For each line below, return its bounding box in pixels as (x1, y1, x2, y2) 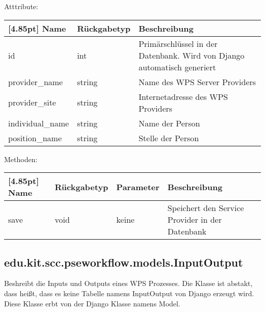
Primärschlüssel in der (138, 37, 218, 49)
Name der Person (138, 117, 200, 129)
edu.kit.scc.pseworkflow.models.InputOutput (4, 254, 243, 270)
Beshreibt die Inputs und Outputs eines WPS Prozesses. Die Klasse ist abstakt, (4, 278, 253, 289)
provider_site (8, 96, 56, 109)
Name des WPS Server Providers (138, 75, 256, 88)
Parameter (116, 180, 160, 193)
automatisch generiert (138, 61, 216, 73)
